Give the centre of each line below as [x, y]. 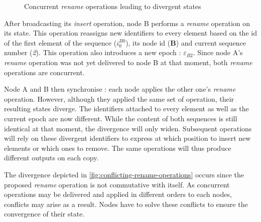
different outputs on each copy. [51, 158]
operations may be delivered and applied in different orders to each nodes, [118, 194]
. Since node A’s [218, 52]
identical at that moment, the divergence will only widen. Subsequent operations [128, 128]
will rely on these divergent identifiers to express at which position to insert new [127, 138]
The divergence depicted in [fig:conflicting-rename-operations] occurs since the [124, 174]
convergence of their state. [44, 214]
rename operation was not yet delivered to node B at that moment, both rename [128, 62]
